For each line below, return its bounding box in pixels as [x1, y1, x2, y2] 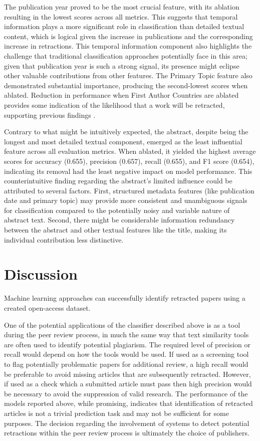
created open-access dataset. [4, 302, 91, 313]
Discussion [4, 264, 78, 284]
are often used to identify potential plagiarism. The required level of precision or [4, 339, 251, 349]
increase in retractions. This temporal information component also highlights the [4, 41, 252, 51]
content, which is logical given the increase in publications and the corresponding [4, 31, 253, 41]
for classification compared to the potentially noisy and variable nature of [4, 204, 230, 215]
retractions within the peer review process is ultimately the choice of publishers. [4, 427, 249, 438]
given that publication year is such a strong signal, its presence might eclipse [4, 60, 239, 71]
